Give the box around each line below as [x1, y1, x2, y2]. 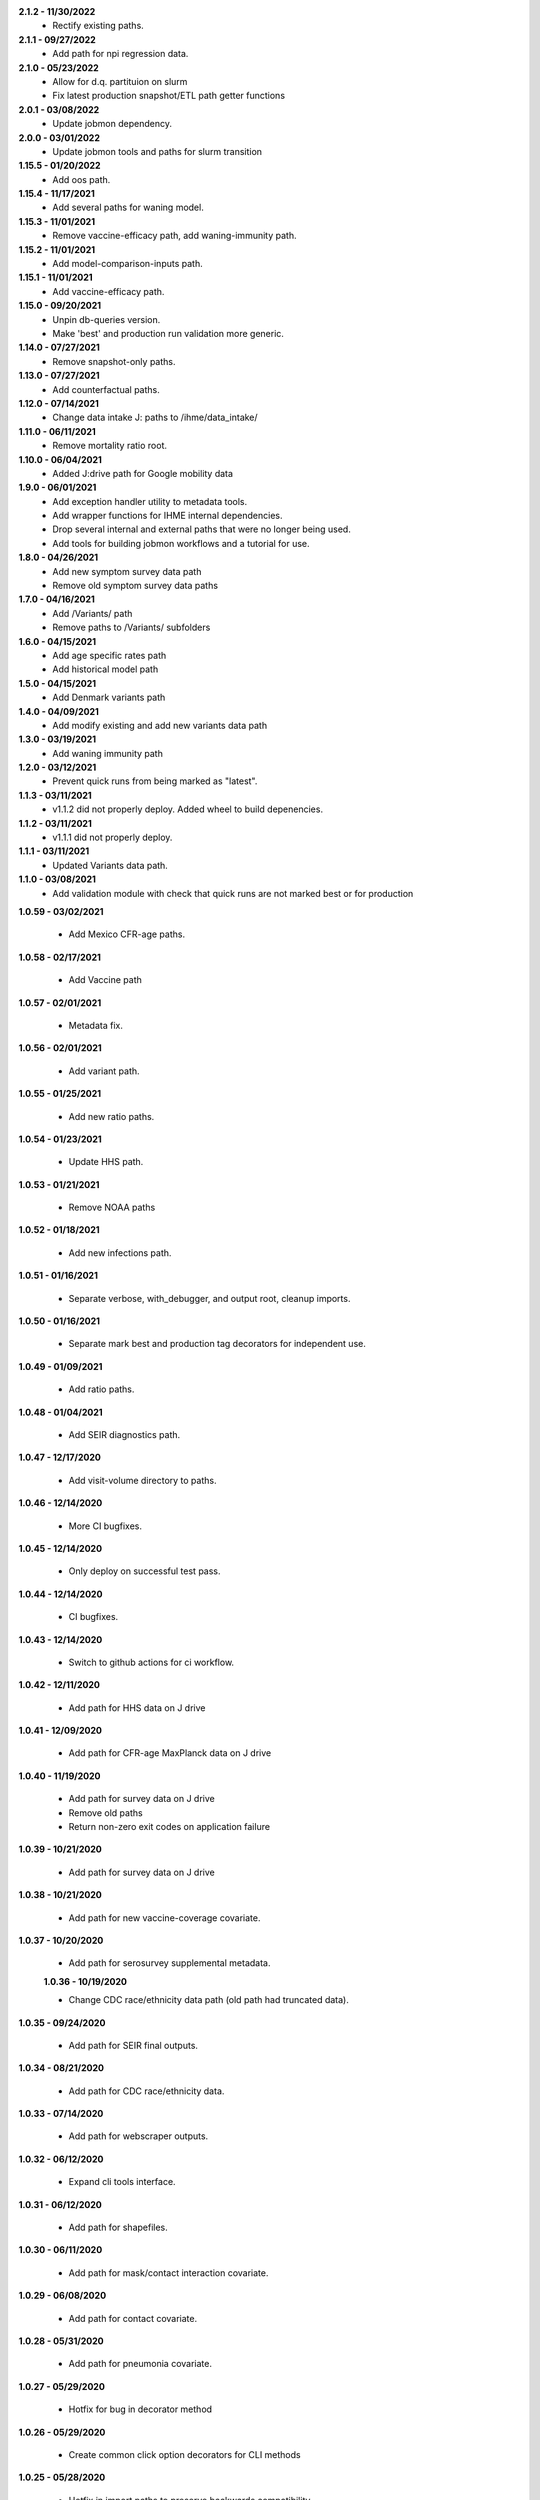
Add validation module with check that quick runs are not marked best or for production [52, 887, 414, 899]
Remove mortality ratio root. [52, 440, 168, 452]
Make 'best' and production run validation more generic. [52, 327, 285, 339]
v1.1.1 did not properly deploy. [52, 831, 173, 844]
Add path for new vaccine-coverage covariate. [68, 1911, 261, 1924]
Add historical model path [52, 663, 159, 675]
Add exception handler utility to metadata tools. [52, 495, 248, 507]
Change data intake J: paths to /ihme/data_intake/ [52, 411, 259, 424]
